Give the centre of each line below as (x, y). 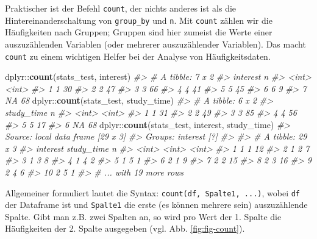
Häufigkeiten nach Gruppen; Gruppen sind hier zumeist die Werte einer (139, 32)
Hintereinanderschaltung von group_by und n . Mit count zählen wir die (139, 20)
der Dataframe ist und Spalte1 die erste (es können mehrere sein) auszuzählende (156, 205)
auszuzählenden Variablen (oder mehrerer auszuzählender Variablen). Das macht (155, 44)
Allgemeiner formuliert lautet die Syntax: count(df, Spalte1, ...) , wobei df (153, 192)
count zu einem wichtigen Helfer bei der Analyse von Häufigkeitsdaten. (138, 56)
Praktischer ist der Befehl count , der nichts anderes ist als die (121, 8)
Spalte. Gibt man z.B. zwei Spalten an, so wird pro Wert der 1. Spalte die (143, 216)
